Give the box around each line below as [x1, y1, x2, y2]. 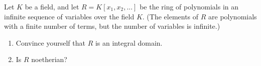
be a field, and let [25, 1, 79, 11]
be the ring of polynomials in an [140, 1, 239, 11]
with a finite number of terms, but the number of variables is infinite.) [4, 21, 220, 31]
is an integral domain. [95, 37, 163, 48]
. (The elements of [142, 11, 199, 21]
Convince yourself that [16, 37, 85, 48]
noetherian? [31, 54, 67, 65]
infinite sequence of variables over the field [4, 11, 135, 21]
